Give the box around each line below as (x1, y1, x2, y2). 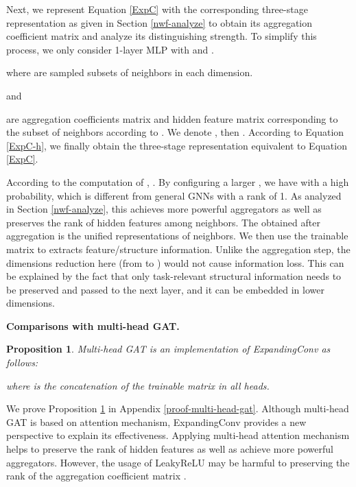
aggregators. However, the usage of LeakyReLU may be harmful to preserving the (6, 455, 350, 469)
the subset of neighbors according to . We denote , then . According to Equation (6, 125, 344, 139)
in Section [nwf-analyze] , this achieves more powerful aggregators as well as (6, 202, 322, 216)
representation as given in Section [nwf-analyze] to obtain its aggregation (6, 15, 313, 29)
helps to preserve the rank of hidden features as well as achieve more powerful (6, 442, 333, 456)
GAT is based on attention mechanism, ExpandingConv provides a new (6, 414, 307, 429)
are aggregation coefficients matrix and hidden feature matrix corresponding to (6, 111, 338, 126)
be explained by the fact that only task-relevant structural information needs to (6, 269, 342, 283)
